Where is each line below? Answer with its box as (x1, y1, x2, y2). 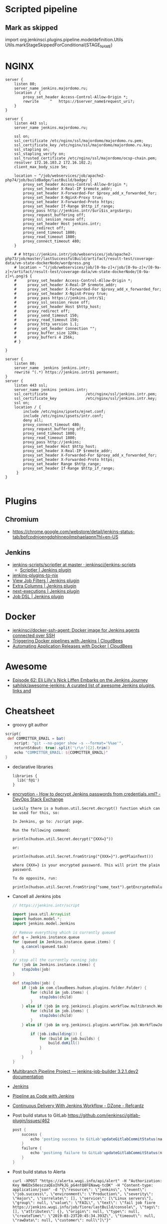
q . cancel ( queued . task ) (21, 944, 69, 949)
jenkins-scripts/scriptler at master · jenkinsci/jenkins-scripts (12, 562, 136, 568)
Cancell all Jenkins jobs (12, 893, 61, 899)
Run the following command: (12, 828, 71, 833)
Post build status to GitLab (12, 1112, 67, 1118)
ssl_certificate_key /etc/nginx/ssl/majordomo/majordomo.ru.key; (14, 142, 153, 148)
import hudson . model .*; (12, 917, 62, 921)
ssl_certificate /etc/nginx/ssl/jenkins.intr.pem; (14, 391, 157, 396)
